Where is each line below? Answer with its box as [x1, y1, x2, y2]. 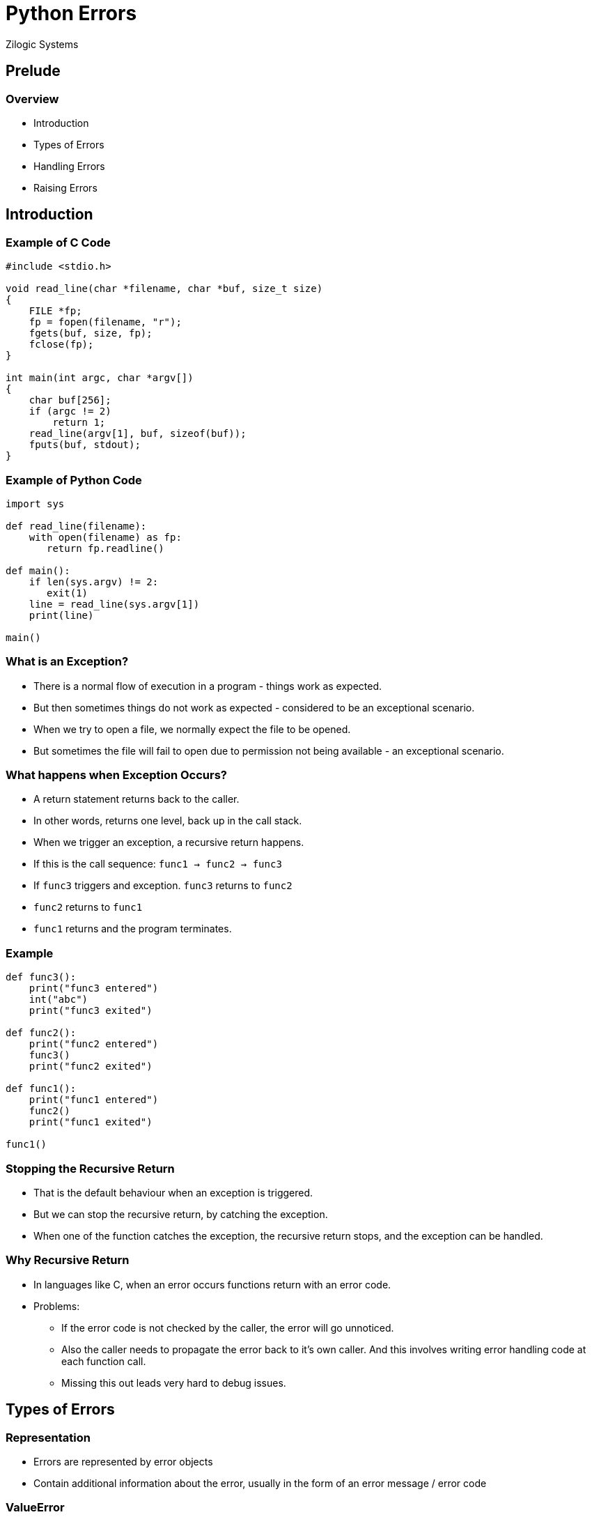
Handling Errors [33, 160, 105, 172]
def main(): [6, 564, 70, 576]
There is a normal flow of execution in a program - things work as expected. [33, 679, 382, 692]
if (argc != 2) [29, 406, 111, 417]
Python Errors [6, 1, 137, 25]
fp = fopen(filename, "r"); [29, 316, 182, 328]
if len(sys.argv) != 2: [29, 576, 159, 587]
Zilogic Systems [6, 38, 79, 50]
